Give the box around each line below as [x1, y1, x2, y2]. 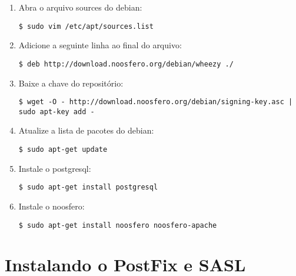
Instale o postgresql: [18, 162, 91, 174]
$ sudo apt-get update [18, 145, 108, 154]
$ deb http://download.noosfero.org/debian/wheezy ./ [18, 59, 234, 68]
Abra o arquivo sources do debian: [18, 1, 142, 13]
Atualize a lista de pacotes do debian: [18, 124, 154, 137]
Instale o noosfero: [18, 199, 85, 212]
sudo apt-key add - [18, 107, 95, 116]
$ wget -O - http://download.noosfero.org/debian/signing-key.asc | [18, 98, 293, 107]
